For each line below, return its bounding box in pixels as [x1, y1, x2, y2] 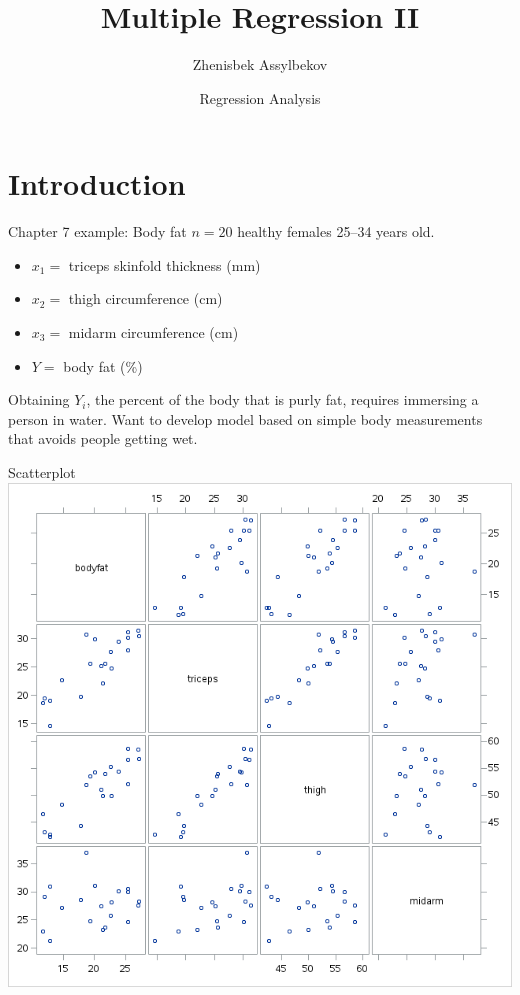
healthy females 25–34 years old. [237, 221, 435, 242]
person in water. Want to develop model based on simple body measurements [8, 408, 483, 429]
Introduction [8, 163, 186, 204]
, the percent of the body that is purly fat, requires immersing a [86, 389, 479, 410]
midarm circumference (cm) [68, 322, 239, 343]
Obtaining [8, 389, 70, 410]
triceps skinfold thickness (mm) [68, 254, 261, 275]
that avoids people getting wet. [8, 428, 198, 449]
